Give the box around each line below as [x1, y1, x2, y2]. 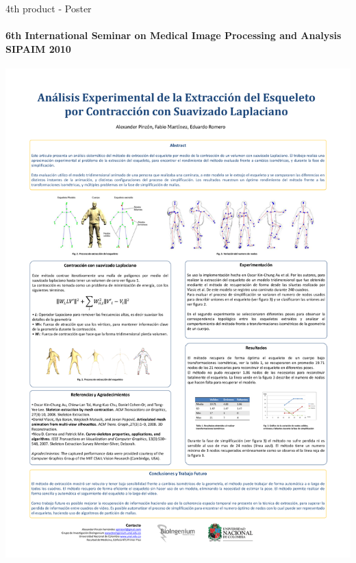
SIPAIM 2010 [5, 41, 71, 56]
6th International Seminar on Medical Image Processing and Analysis [5, 28, 342, 43]
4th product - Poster [5, 1, 92, 15]
